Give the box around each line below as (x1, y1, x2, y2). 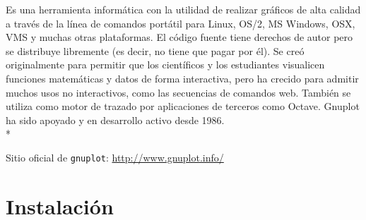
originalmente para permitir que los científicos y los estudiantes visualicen (6, 57, 325, 72)
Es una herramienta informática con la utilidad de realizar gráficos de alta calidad (6, 2, 361, 16)
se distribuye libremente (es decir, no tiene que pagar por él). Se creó (6, 43, 305, 58)
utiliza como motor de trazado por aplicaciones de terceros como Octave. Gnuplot (6, 99, 360, 114)
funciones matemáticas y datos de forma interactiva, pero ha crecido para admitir (6, 71, 359, 85)
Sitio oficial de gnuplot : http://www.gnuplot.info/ (6, 149, 224, 164)
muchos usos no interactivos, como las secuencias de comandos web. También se (6, 85, 351, 99)
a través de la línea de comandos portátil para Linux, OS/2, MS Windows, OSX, (6, 16, 355, 30)
